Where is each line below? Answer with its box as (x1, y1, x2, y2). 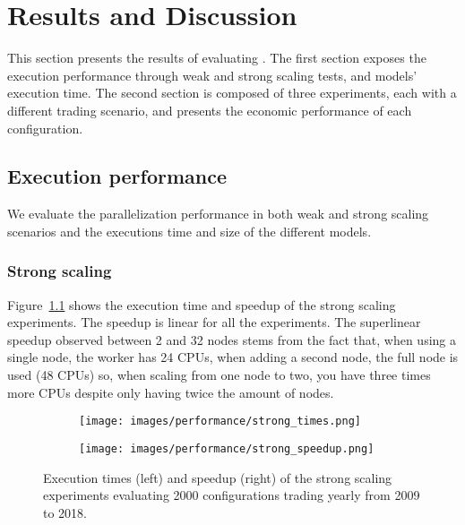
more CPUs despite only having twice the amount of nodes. (7, 383, 334, 401)
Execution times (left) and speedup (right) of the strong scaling (43, 468, 392, 486)
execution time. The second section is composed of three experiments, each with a (7, 83, 457, 102)
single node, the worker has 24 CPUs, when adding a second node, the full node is (7, 348, 459, 366)
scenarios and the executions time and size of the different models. (7, 221, 372, 240)
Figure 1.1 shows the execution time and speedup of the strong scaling (7, 295, 396, 314)
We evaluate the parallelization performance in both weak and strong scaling (7, 204, 429, 223)
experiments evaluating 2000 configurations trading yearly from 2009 (43, 486, 420, 504)
